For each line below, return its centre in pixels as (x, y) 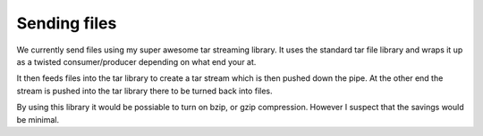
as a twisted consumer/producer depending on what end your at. (136, 61)
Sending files (67, 23)
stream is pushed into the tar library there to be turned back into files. (144, 91)
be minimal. (38, 119)
